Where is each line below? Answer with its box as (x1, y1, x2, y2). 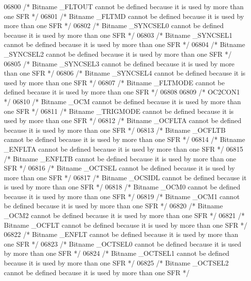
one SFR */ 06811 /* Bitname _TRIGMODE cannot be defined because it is (4, 106, 234, 116)
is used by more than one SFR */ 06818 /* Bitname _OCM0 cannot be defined (4, 182, 240, 192)
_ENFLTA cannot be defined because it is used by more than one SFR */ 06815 (4, 143, 243, 154)
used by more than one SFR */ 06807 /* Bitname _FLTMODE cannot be (4, 77, 225, 87)
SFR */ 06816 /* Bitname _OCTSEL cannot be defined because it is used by (4, 163, 235, 173)
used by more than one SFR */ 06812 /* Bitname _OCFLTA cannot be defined (4, 115, 242, 125)
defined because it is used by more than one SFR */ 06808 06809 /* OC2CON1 (4, 87, 240, 97)
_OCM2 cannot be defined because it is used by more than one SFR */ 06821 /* (4, 210, 245, 220)
